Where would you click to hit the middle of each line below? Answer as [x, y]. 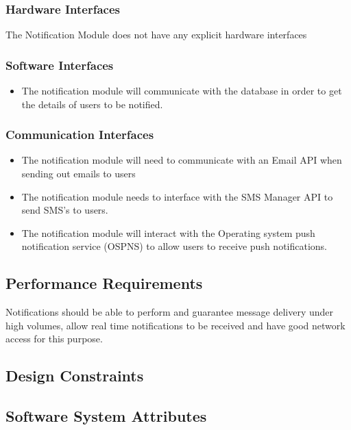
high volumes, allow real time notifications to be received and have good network [175, 325]
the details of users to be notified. [92, 104]
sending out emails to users [78, 174]
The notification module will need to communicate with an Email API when [182, 160]
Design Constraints [75, 376]
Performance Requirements [104, 283]
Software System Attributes [106, 416]
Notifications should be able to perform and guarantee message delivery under [170, 312]
